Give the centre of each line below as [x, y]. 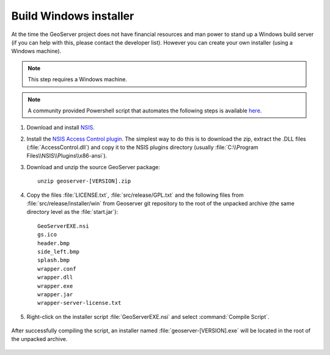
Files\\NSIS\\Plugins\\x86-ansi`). [67, 156]
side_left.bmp [58, 251]
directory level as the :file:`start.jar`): [72, 212]
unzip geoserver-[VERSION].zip [84, 181]
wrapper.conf [57, 269]
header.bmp [54, 243]
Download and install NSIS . [61, 128]
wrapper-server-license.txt [79, 303]
